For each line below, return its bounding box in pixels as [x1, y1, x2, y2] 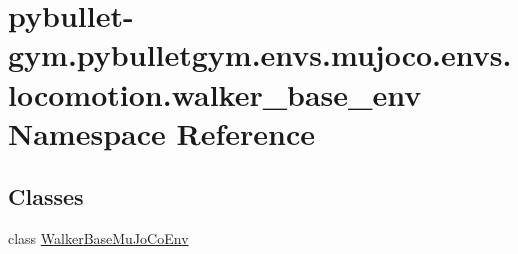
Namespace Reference [8, 112, 315, 153]
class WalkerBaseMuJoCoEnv [8, 228, 189, 249]
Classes [8, 181, 84, 212]
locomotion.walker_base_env [8, 73, 422, 114]
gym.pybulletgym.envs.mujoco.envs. [8, 34, 512, 75]
